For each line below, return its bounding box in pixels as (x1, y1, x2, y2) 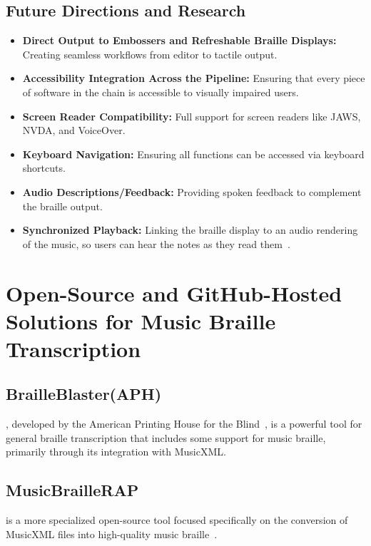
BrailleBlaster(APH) (6, 383, 162, 405)
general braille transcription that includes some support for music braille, (6, 430, 326, 445)
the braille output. (22, 198, 103, 213)
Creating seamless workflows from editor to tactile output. (22, 46, 278, 61)
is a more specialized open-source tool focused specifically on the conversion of (6, 512, 348, 527)
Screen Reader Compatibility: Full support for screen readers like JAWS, (22, 108, 361, 123)
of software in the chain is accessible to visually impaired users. (22, 84, 299, 99)
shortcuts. (22, 160, 66, 175)
